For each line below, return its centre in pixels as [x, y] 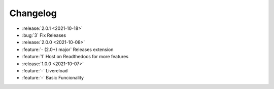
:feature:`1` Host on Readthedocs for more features [75, 57]
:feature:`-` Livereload [45, 70]
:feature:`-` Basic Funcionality [53, 78]
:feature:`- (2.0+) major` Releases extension [68, 49]
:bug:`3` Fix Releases [44, 35]
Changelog [33, 13]
